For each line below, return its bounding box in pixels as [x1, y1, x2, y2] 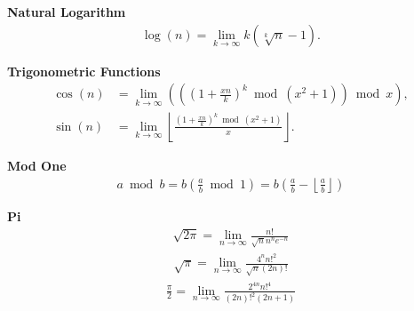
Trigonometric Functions [7, 61, 161, 80]
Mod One [7, 156, 67, 175]
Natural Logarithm [7, 3, 126, 20]
